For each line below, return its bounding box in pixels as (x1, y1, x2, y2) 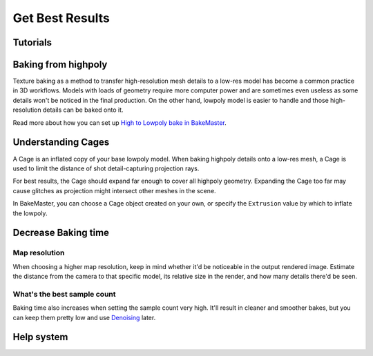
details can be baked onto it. (42, 106, 124, 114)
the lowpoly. (12, 209, 48, 217)
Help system (12, 331, 68, 343)
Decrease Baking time (12, 227, 110, 239)
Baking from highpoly (12, 59, 108, 70)
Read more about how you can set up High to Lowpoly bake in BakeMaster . (12, 118, 227, 127)
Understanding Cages (12, 137, 110, 148)
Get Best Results (12, 10, 110, 26)
